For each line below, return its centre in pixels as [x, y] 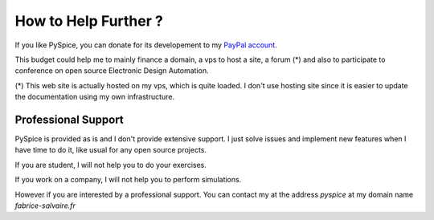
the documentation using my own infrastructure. [95, 97]
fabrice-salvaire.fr [45, 206]
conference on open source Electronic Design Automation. [112, 71]
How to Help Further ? [89, 21]
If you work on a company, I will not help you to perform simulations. [128, 180]
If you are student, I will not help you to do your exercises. [111, 165]
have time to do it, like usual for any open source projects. [111, 150]
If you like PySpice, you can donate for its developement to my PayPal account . [146, 45]
